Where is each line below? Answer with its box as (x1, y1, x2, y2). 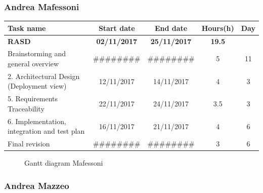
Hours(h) (201, 22, 234, 33)
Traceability (8, 103, 45, 113)
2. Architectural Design (8, 70, 80, 81)
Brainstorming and (8, 48, 66, 59)
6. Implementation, (8, 115, 66, 126)
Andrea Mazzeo (4, 179, 69, 191)
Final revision (8, 138, 50, 149)
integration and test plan (8, 126, 85, 136)
